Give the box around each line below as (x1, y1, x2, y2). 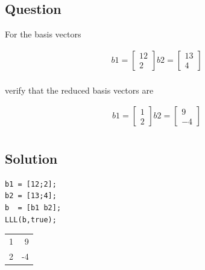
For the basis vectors (5, 28, 81, 40)
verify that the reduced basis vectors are (5, 83, 154, 96)
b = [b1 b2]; (5, 203, 61, 212)
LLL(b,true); (5, 215, 57, 224)
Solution (5, 149, 58, 167)
